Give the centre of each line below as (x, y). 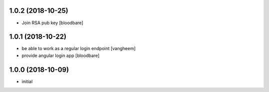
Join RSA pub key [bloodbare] (53, 23)
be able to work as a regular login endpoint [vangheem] (79, 48)
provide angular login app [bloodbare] (61, 55)
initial (27, 81)
